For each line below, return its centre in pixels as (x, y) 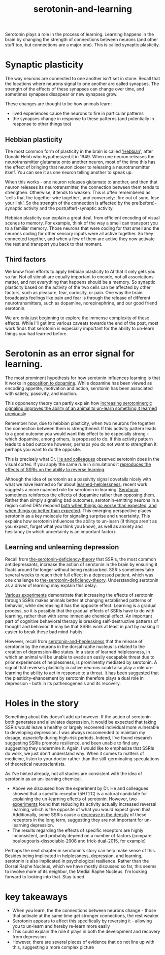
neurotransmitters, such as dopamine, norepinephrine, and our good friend (81, 303)
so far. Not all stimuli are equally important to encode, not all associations (79, 277)
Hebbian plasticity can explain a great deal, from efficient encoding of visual (82, 217)
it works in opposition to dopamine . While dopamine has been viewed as (79, 383)
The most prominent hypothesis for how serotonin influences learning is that (82, 378)
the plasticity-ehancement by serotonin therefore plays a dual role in (74, 678)
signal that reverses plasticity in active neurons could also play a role (75, 667)
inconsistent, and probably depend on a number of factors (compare (82, 836)
